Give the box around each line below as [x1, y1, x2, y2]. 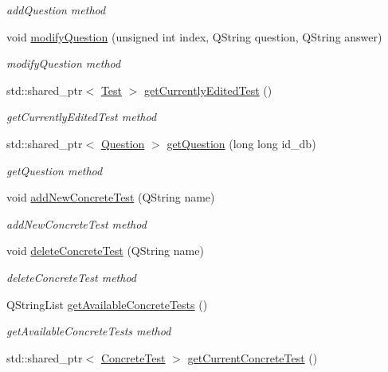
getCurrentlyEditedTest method [6, 108, 157, 125]
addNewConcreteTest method [6, 215, 147, 232]
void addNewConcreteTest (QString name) [6, 189, 215, 206]
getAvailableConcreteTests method [6, 323, 171, 339]
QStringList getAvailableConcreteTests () [6, 296, 208, 312]
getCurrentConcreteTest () [187, 349, 318, 366]
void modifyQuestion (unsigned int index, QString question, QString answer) [6, 28, 382, 45]
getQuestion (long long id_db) [167, 135, 316, 151]
